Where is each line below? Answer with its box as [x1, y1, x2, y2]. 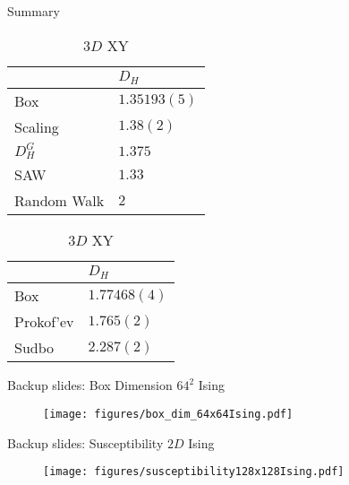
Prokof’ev [14, 311, 74, 333]
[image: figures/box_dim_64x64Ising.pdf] [43, 408, 294, 420]
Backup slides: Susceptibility [7, 433, 164, 452]
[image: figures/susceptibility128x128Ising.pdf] [43, 465, 345, 479]
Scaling [14, 116, 59, 137]
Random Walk [14, 190, 105, 212]
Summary [7, 2, 60, 20]
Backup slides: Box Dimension [7, 376, 173, 394]
